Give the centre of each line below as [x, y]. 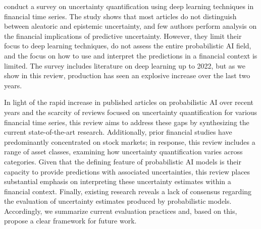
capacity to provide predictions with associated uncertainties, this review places [127, 171]
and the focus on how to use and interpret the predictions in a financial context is [131, 55]
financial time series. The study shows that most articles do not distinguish [120, 16]
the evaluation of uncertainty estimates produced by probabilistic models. [118, 201]
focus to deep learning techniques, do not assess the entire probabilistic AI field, [128, 46]
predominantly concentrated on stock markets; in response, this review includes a [130, 141]
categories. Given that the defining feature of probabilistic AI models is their [123, 161]
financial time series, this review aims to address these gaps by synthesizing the [127, 122]
